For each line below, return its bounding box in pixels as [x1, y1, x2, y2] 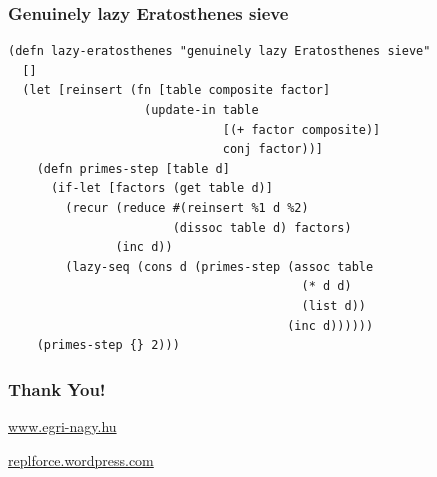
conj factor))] [222, 142, 323, 157]
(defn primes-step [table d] [36, 161, 230, 176]
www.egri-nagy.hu [8, 415, 117, 436]
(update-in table [144, 103, 259, 117]
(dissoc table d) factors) [172, 220, 352, 235]
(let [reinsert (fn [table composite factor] [22, 83, 331, 98]
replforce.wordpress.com [8, 449, 154, 470]
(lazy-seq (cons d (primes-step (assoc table [65, 259, 374, 274]
